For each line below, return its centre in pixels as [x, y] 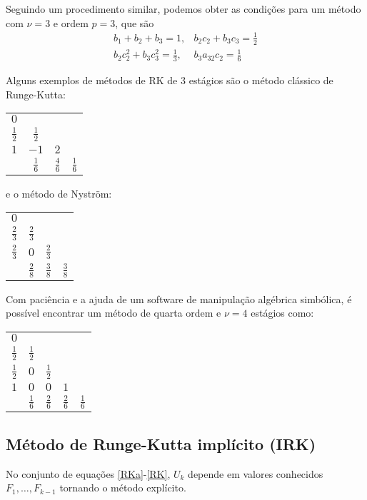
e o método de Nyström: [59, 193]
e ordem [71, 22]
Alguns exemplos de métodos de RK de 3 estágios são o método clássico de [170, 80]
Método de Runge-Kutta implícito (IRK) [161, 443]
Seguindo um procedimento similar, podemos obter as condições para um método [183, 9]
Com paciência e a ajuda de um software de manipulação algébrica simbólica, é [179, 299]
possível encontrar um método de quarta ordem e [114, 313]
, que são [135, 22]
